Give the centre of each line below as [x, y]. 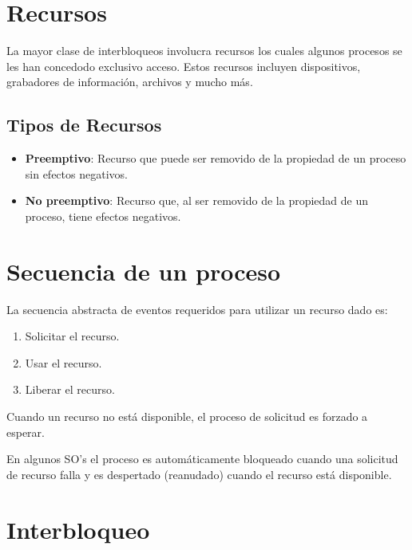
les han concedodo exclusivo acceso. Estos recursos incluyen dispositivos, [184, 66]
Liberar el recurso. [70, 389]
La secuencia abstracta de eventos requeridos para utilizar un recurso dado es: [197, 309]
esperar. [26, 432]
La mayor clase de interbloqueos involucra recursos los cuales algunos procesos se [204, 51]
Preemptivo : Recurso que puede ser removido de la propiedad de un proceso [216, 158]
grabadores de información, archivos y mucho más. [130, 82]
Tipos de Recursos [84, 125]
